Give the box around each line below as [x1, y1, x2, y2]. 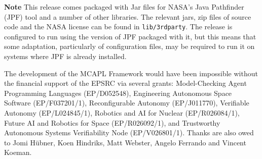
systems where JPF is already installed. [4, 51, 127, 62]
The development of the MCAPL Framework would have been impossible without [4, 68, 258, 78]
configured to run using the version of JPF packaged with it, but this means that [4, 31, 256, 41]
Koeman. [4, 147, 32, 157]
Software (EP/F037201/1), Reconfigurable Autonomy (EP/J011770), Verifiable [4, 97, 249, 108]
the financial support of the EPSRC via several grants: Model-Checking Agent [4, 78, 247, 88]
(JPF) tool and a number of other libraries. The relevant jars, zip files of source [4, 11, 251, 22]
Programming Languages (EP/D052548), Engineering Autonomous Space [4, 87, 232, 98]
